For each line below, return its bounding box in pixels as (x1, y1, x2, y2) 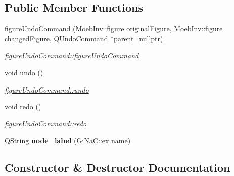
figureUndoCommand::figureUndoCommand (5, 50, 139, 61)
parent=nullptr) (114, 33, 163, 43)
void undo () (5, 67, 43, 77)
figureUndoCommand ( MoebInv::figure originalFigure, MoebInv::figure (5, 23, 223, 34)
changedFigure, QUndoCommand (5, 33, 108, 43)
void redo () (5, 101, 41, 112)
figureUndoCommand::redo (5, 118, 87, 128)
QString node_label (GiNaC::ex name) (5, 135, 131, 146)
